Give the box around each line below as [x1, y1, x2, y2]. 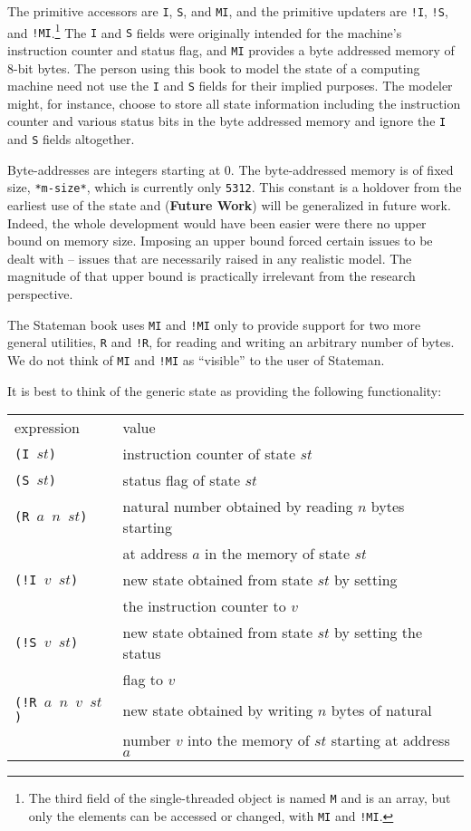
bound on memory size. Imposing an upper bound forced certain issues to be [7, 231, 433, 250]
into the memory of [187, 730, 310, 751]
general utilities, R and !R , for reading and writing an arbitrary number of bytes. [7, 333, 455, 352]
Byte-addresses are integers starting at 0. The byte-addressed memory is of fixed [7, 159, 454, 179]
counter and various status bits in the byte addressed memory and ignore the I [7, 111, 447, 130]
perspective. [7, 285, 73, 303]
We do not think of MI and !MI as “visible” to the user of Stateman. [7, 350, 385, 369]
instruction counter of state [122, 443, 296, 465]
